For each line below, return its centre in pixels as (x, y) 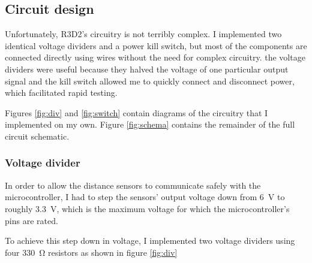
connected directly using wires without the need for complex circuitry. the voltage (155, 57)
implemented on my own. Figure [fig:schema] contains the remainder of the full (150, 124)
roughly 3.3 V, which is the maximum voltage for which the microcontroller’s (147, 208)
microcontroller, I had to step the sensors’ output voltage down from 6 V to (145, 197)
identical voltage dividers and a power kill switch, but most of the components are (156, 45)
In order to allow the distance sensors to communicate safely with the (133, 185)
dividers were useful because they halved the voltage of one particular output (147, 69)
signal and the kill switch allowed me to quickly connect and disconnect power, (150, 81)
